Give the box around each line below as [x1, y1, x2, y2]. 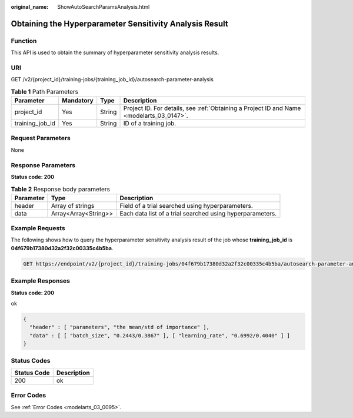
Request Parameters [11, 134, 71, 142]
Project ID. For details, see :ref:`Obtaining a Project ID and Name [123, 104, 301, 112]
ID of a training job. [123, 120, 176, 128]
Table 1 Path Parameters [11, 87, 79, 95]
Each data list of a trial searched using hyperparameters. [119, 209, 277, 217]
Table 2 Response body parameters [11, 185, 110, 193]
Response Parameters [11, 161, 76, 169]
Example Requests [11, 224, 65, 233]
